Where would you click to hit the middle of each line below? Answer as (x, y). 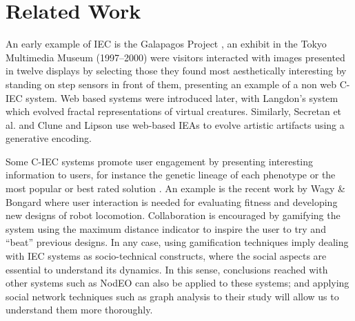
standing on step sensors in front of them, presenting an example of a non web (171, 84)
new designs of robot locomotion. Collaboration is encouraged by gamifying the (173, 215)
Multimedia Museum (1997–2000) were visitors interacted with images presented (175, 57)
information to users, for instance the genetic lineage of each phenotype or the (171, 175)
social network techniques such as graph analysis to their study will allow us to (172, 296)
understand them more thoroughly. (79, 310)
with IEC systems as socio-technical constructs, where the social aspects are (166, 256)
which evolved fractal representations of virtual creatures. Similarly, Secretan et (174, 111)
